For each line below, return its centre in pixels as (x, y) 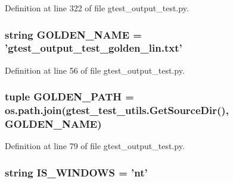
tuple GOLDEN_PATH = (69, 97)
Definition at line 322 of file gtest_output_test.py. (97, 8)
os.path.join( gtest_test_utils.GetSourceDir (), (117, 110)
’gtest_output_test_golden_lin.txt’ (94, 48)
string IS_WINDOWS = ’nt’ (76, 172)
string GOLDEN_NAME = (73, 34)
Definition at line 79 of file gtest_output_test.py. (95, 146)
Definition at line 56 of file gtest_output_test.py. (95, 70)
